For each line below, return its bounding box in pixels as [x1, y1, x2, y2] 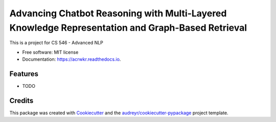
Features [9, 69, 38, 78]
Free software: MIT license [22, 49, 79, 55]
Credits [9, 96, 34, 105]
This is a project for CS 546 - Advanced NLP [9, 40, 103, 46]
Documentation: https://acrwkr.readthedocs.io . [22, 56, 121, 62]
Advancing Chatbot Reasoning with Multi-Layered [9, 8, 227, 19]
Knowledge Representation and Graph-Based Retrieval [9, 22, 247, 33]
